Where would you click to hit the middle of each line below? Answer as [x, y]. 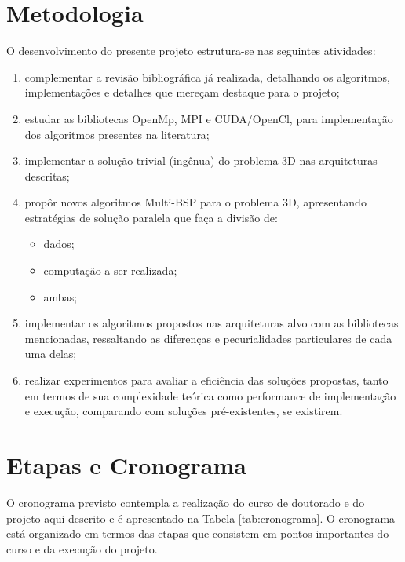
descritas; [47, 175]
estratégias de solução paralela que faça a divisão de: [151, 217]
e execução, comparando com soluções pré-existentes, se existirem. [184, 411]
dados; [59, 244]
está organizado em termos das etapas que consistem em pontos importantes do [198, 533]
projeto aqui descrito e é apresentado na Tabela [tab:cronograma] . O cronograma [201, 518]
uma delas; [51, 354]
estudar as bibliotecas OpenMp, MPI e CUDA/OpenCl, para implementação [209, 118]
